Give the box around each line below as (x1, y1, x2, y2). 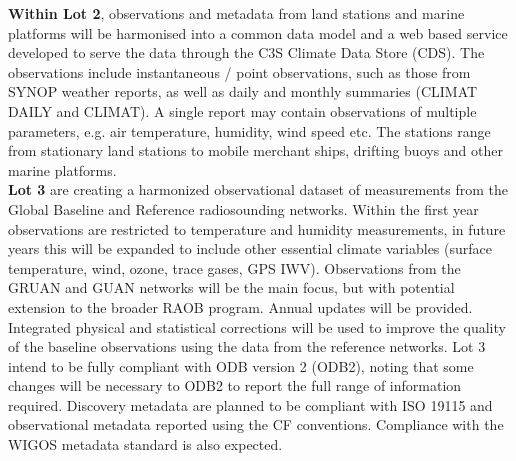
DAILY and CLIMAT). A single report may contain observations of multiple (8, 100, 477, 121)
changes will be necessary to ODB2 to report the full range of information (8, 375, 462, 396)
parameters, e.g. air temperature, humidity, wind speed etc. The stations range (8, 120, 491, 141)
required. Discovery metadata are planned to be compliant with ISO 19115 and (8, 394, 493, 415)
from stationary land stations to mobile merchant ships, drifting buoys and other (8, 140, 503, 161)
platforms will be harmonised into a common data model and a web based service (8, 22, 508, 43)
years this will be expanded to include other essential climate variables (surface (8, 238, 492, 259)
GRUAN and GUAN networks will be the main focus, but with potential (8, 277, 455, 298)
